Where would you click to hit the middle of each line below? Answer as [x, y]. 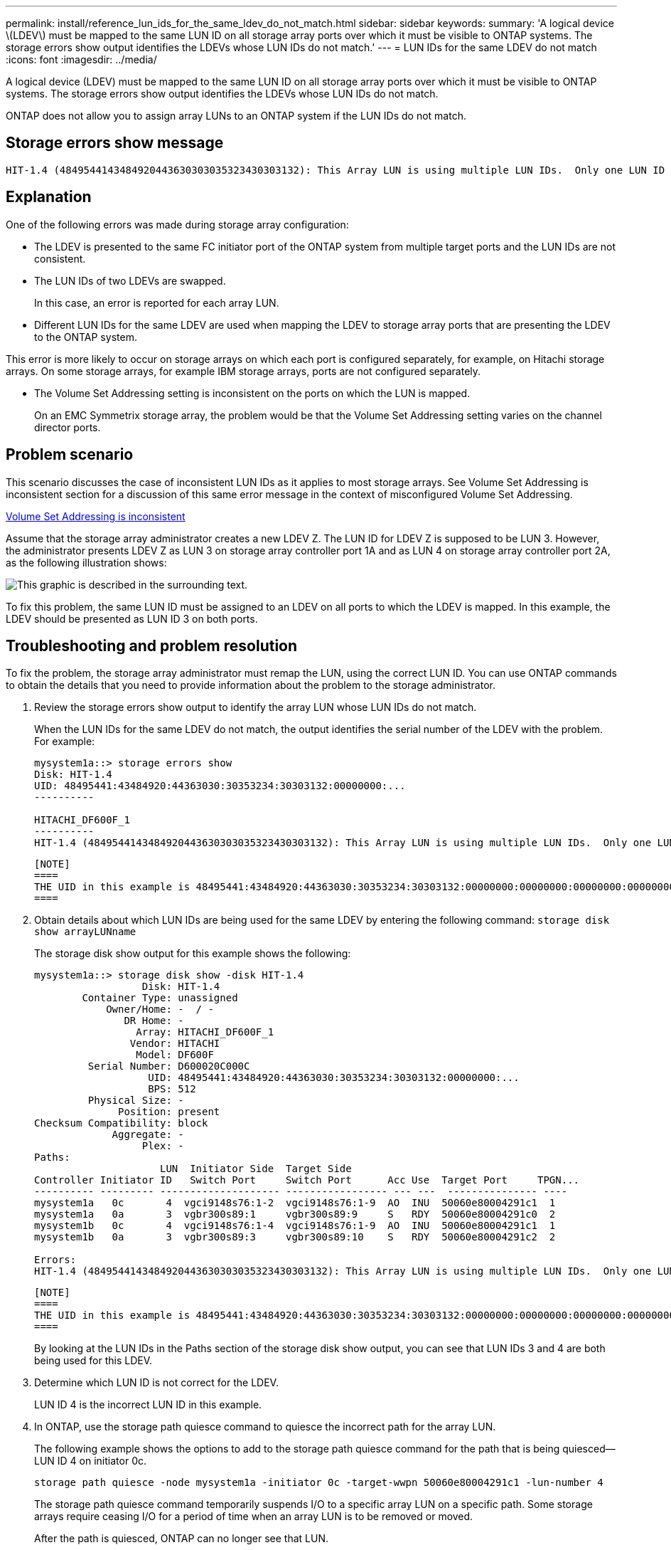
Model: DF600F [175, 1055]
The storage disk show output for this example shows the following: [193, 954]
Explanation [49, 197]
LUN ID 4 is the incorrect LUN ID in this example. [148, 1405]
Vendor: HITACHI [175, 1044]
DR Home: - [154, 1021]
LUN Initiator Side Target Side [256, 1169]
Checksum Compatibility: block [121, 1123]
